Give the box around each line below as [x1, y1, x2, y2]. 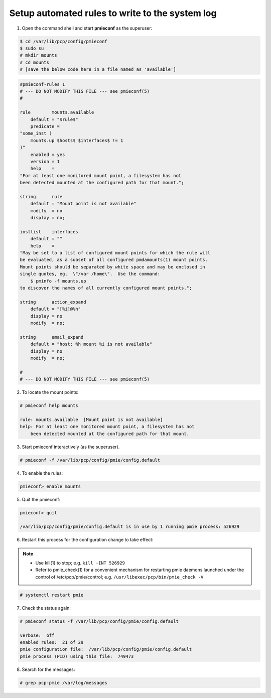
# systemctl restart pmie [20, 592, 84, 598]
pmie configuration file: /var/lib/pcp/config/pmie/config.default [20, 646, 192, 652]
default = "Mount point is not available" [30, 201, 137, 207]
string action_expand [20, 299, 86, 305]
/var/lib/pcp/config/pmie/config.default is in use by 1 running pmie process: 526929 [20, 524, 240, 529]
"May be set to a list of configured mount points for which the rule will [20, 250, 211, 256]
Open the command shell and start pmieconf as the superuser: [22, 25, 153, 31]
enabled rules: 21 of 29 [20, 639, 84, 645]
